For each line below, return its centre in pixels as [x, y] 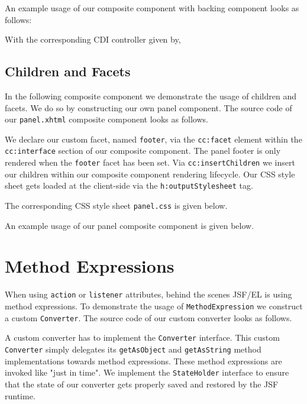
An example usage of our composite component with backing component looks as [152, 8]
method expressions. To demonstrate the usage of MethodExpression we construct [154, 306]
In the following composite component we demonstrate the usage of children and [151, 96]
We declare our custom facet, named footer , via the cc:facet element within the [153, 139]
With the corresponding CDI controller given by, [93, 39]
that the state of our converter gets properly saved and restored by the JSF [142, 384]
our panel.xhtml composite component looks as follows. [106, 119]
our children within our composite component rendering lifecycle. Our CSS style [150, 174]
